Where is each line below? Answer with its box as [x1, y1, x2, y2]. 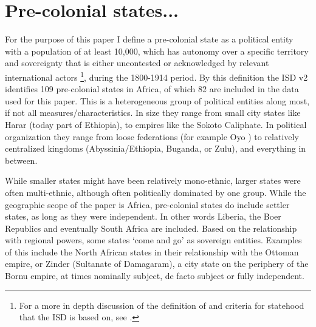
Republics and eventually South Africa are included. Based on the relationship [5, 221, 297, 234]
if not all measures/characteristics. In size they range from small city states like [5, 106, 301, 119]
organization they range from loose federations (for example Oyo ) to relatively [5, 130, 299, 143]
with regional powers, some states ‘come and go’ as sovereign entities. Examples [5, 234, 302, 246]
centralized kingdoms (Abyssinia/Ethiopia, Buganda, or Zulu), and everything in [5, 142, 306, 155]
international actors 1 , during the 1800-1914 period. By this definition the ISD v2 [5, 69, 308, 83]
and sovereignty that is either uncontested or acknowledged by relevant [5, 56, 269, 69]
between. [5, 153, 38, 166]
